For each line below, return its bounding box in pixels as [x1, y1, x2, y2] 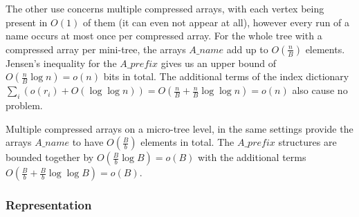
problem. [6, 98, 43, 113]
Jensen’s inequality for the [6, 55, 117, 70]
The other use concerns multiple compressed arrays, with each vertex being [6, 1, 324, 15]
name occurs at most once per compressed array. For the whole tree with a [6, 28, 322, 43]
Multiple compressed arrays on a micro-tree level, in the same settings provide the [6, 121, 353, 135]
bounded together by [6, 150, 94, 164]
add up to [226, 41, 268, 56]
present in [6, 15, 48, 29]
